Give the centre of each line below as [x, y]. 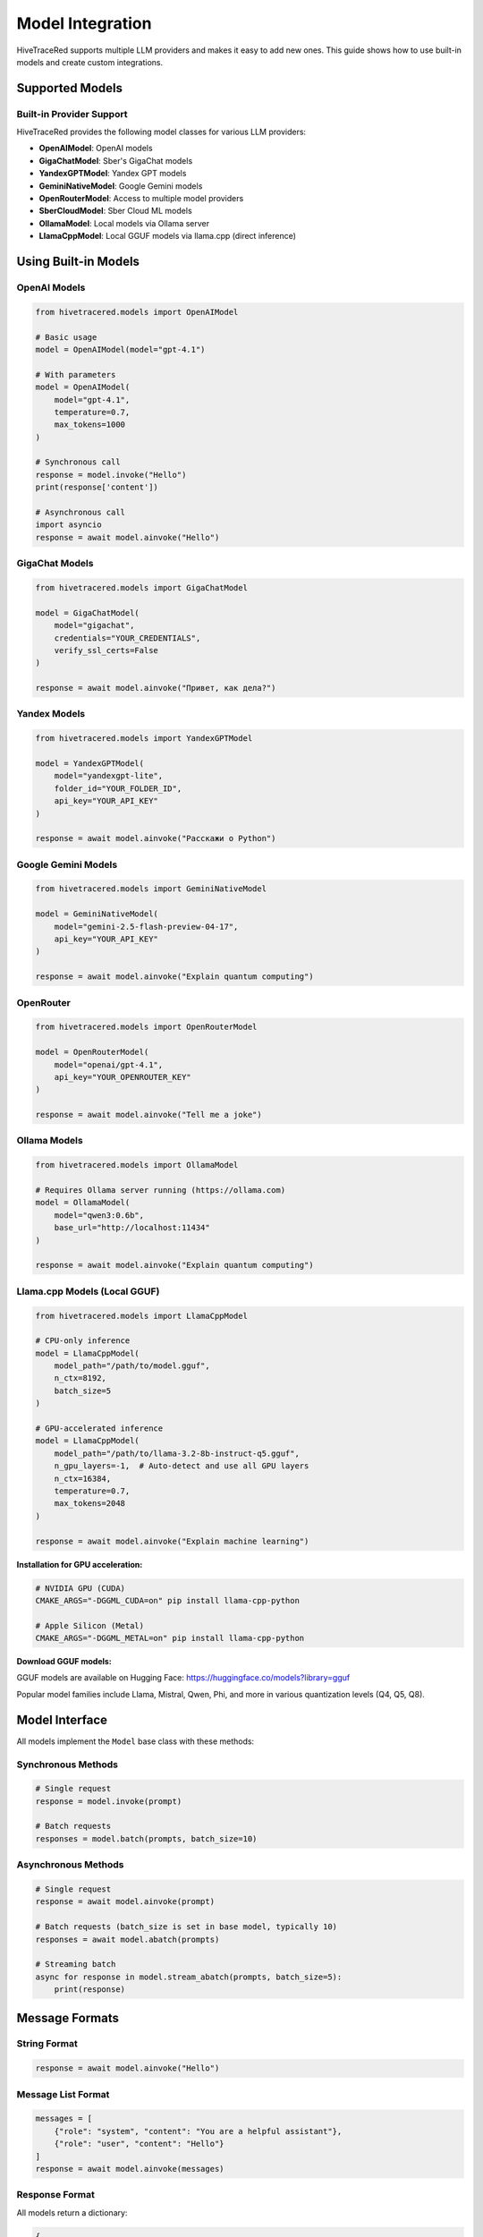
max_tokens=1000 [89, 425]
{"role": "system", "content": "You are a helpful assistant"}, [198, 2131]
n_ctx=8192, [80, 1378]
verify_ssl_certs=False [106, 650]
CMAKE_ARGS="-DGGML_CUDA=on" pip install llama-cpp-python [167, 1600]
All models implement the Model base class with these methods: [136, 1741]
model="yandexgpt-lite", [109, 776]
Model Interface [62, 1719]
